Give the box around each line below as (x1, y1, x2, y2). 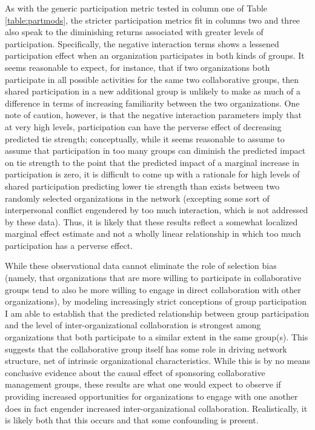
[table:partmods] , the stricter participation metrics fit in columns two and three (5, 13, 300, 26)
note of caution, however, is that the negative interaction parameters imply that (5, 108, 302, 121)
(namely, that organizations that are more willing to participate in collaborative (5, 271, 302, 284)
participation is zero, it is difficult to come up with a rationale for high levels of (5, 168, 300, 180)
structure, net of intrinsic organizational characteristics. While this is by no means (5, 354, 310, 367)
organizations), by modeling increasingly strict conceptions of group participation (5, 295, 307, 308)
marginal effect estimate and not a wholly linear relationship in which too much (5, 227, 301, 240)
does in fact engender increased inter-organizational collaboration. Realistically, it (5, 402, 308, 414)
